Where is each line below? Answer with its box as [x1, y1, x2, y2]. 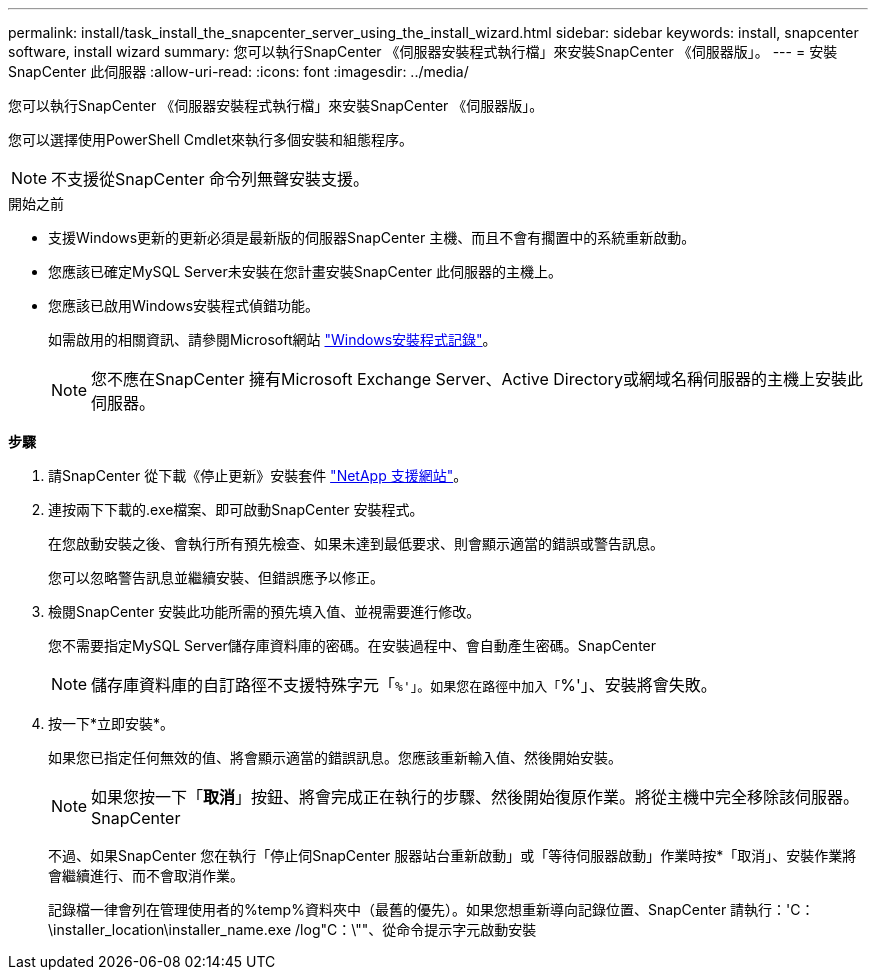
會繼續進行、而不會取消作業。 [48, 867, 244, 884]
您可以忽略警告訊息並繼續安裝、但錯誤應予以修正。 [48, 569, 384, 586]
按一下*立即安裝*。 [48, 715, 175, 732]
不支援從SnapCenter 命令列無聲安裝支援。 [51, 169, 369, 189]
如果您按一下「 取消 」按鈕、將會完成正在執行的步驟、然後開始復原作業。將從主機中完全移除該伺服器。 [91, 787, 860, 807]
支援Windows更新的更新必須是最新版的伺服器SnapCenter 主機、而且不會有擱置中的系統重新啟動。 [48, 229, 696, 246]
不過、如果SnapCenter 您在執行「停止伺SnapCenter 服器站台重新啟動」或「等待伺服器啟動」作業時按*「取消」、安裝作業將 [48, 847, 857, 864]
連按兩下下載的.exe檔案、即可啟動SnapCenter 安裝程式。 [48, 501, 424, 518]
